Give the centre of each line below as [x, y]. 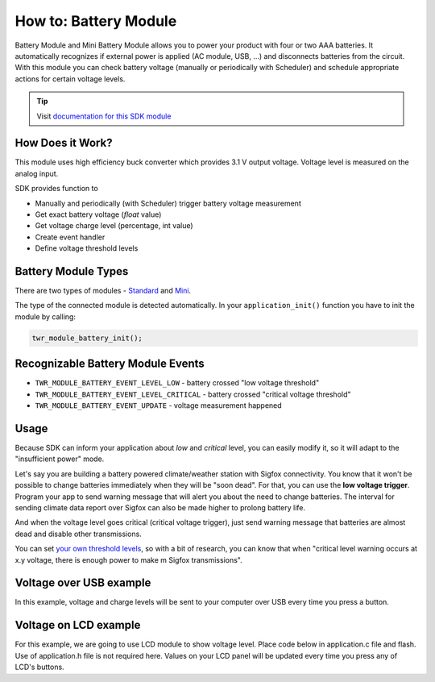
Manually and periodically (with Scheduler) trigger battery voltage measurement [168, 203]
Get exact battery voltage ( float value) [98, 214]
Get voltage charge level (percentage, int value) [114, 226]
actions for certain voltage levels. [70, 79]
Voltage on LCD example [78, 625]
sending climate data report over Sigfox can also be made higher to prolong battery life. [160, 507]
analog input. [37, 173]
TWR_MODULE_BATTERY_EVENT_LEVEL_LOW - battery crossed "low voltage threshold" [177, 383]
